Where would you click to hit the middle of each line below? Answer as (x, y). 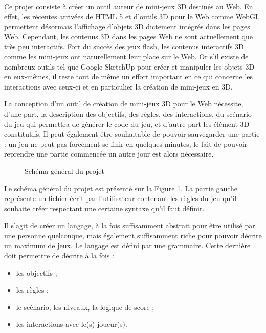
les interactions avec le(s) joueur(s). (72, 324)
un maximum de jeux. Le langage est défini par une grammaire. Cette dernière (127, 245)
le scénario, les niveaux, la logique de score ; (85, 307)
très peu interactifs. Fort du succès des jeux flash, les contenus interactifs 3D (124, 46)
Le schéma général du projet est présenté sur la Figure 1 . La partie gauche (121, 188)
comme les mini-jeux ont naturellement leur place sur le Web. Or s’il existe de (126, 56)
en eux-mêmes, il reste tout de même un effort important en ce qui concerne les (129, 76)
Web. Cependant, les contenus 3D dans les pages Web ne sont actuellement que (128, 36)
